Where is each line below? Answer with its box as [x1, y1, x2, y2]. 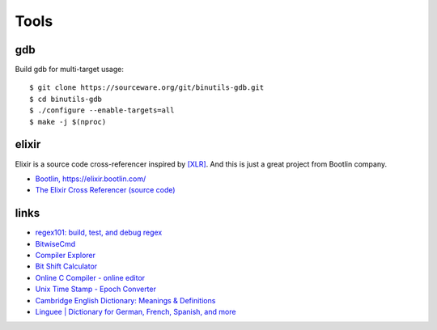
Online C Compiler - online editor [35, 273, 146, 282]
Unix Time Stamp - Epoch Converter [35, 284, 157, 294]
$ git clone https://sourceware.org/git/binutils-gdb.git [29, 83, 265, 92]
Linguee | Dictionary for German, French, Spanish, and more [35, 307, 236, 316]
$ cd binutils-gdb [29, 94, 103, 104]
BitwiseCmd [35, 239, 76, 248]
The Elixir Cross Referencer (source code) [35, 185, 176, 195]
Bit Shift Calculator [35, 261, 98, 271]
